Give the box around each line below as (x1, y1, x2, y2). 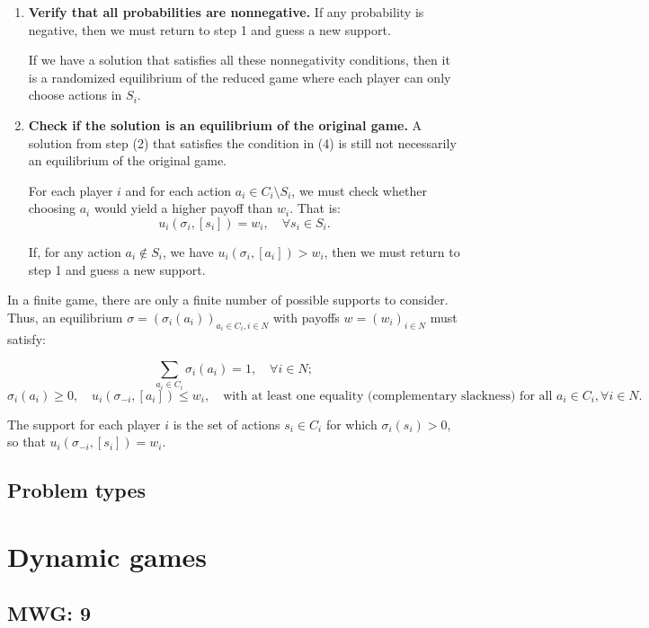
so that (7, 432, 46, 451)
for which (325, 414, 378, 433)
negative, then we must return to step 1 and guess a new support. (28, 20, 391, 39)
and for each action (125, 181, 232, 199)
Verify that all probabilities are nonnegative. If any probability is (28, 3, 424, 21)
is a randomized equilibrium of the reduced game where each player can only (28, 67, 451, 86)
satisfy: (7, 330, 46, 349)
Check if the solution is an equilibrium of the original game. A (28, 115, 422, 134)
